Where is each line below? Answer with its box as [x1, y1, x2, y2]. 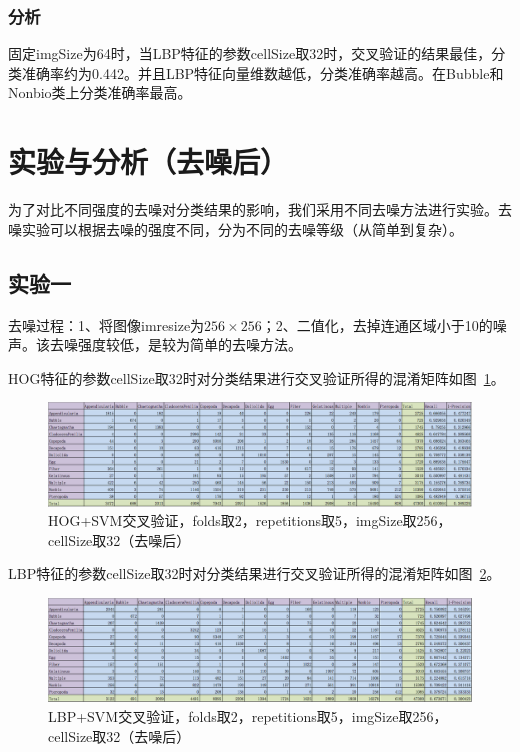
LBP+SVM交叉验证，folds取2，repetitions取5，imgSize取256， [48, 705, 448, 726]
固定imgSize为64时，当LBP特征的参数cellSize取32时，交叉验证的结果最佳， [8, 43, 492, 64]
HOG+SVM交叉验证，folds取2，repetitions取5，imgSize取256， [48, 510, 452, 531]
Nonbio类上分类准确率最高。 [8, 82, 192, 103]
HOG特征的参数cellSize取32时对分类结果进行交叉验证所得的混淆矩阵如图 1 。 [8, 367, 505, 388]
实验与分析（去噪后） [8, 141, 289, 182]
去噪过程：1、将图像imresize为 [8, 314, 205, 335]
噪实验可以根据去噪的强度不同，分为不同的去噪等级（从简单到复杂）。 [8, 218, 463, 239]
